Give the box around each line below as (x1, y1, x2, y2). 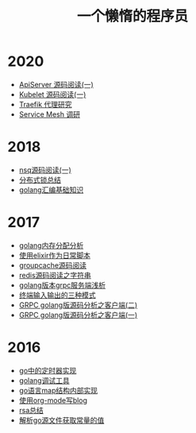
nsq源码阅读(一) (18, 164, 72, 175)
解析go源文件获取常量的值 (18, 415, 105, 425)
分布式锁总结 (18, 175, 61, 184)
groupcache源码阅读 (18, 260, 87, 270)
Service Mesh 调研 (18, 109, 81, 119)
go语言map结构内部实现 (18, 385, 98, 395)
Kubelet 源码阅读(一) (18, 89, 86, 99)
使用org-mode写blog (18, 395, 88, 405)
